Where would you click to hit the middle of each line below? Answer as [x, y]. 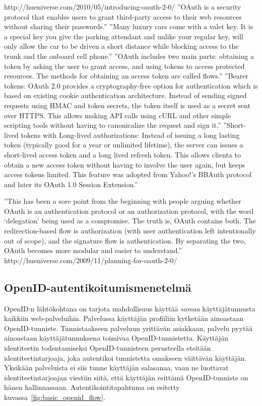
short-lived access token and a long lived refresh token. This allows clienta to [122, 154]
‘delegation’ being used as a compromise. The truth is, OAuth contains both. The [130, 221]
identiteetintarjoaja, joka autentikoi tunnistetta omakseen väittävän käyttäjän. [125, 357]
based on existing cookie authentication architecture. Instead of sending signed [125, 95]
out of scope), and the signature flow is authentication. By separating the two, [125, 240]
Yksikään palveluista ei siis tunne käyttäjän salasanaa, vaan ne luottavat [116, 368]
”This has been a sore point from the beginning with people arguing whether [123, 201]
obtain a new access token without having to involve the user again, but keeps [125, 164]
